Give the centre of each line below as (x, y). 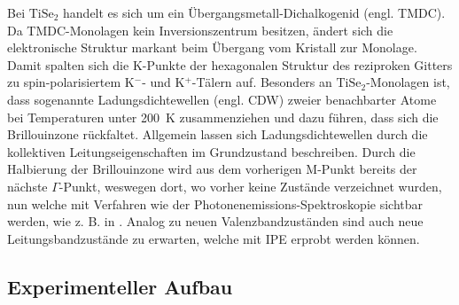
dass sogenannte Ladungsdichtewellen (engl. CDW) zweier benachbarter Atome (222, 99)
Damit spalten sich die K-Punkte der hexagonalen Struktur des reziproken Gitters (230, 64)
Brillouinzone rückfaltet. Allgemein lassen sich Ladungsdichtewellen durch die (218, 134)
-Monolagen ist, (408, 82)
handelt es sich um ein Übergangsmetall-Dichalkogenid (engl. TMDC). (254, 12)
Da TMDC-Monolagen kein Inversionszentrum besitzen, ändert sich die (200, 30)
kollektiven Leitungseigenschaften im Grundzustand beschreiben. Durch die (211, 151)
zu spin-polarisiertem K (71, 82)
